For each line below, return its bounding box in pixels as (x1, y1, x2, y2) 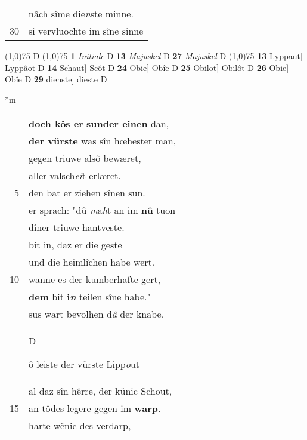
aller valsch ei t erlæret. (29, 168, 121, 183)
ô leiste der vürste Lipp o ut (29, 357, 140, 371)
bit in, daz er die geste (29, 238, 122, 252)
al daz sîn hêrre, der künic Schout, (29, 384, 172, 398)
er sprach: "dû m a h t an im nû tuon (29, 203, 176, 217)
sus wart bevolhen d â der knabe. (29, 307, 165, 321)
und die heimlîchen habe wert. (29, 255, 155, 269)
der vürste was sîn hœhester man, (29, 134, 176, 148)
